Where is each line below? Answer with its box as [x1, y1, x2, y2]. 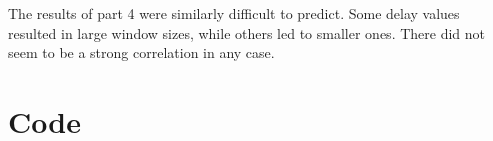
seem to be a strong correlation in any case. [8, 42, 275, 63]
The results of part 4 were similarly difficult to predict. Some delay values [8, 3, 460, 23]
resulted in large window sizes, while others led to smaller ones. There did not [8, 22, 486, 43]
